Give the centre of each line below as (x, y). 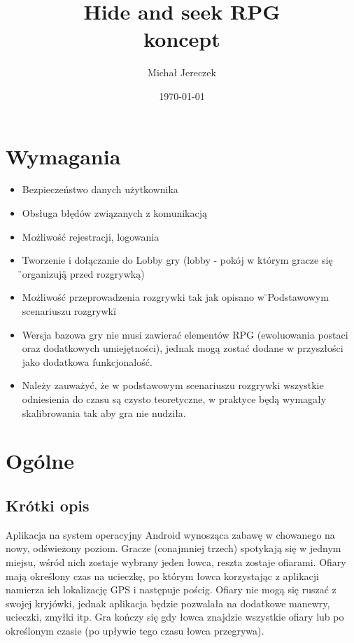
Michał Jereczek (182, 72)
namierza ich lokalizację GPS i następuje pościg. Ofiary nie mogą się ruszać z (171, 589)
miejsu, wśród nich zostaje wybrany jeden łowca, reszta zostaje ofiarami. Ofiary (176, 561)
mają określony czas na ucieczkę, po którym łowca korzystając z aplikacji (162, 575)
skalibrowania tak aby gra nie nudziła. (104, 412)
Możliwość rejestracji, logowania (91, 236)
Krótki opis (48, 505)
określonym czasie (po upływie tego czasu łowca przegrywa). (135, 630)
